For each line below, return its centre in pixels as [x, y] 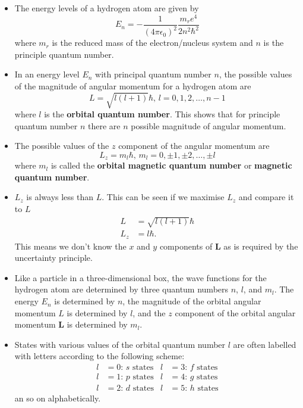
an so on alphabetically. [58, 398]
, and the [149, 312]
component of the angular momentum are [194, 146]
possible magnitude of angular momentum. [209, 125]
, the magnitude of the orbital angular [192, 301]
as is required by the [261, 246]
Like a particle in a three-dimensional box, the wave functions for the [141, 277]
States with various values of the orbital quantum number [120, 344]
